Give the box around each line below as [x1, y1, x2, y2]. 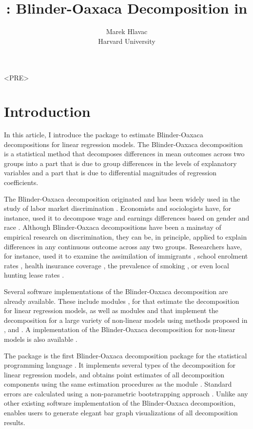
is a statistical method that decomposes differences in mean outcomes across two [4, 149, 245, 159]
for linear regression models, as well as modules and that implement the [4, 305, 218, 316]
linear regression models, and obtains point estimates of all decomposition [4, 369, 225, 379]
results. [4, 417, 25, 427]
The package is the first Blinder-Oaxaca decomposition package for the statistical [4, 350, 247, 360]
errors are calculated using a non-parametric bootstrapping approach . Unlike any [4, 388, 248, 398]
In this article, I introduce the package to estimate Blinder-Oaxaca [4, 130, 203, 140]
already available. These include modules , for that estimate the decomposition [4, 296, 239, 306]
